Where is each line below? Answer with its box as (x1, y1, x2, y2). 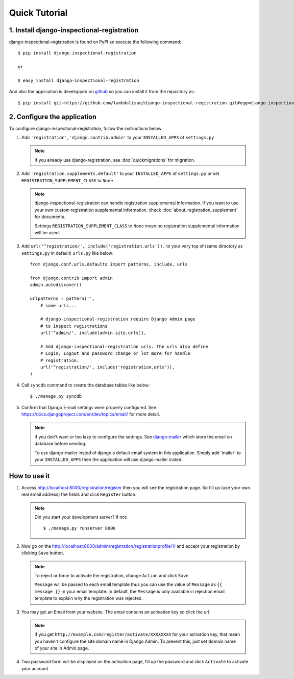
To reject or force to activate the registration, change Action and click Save (34, 572, 189, 578)
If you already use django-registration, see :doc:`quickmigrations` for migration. (34, 157, 196, 163)
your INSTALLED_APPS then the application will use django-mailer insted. (34, 456, 183, 462)
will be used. (34, 230, 60, 235)
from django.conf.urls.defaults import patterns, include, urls (30, 262, 188, 267)
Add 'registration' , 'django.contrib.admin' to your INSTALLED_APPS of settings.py (21, 135, 214, 141)
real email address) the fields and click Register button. (21, 491, 137, 497)
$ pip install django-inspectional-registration (18, 50, 137, 56)
